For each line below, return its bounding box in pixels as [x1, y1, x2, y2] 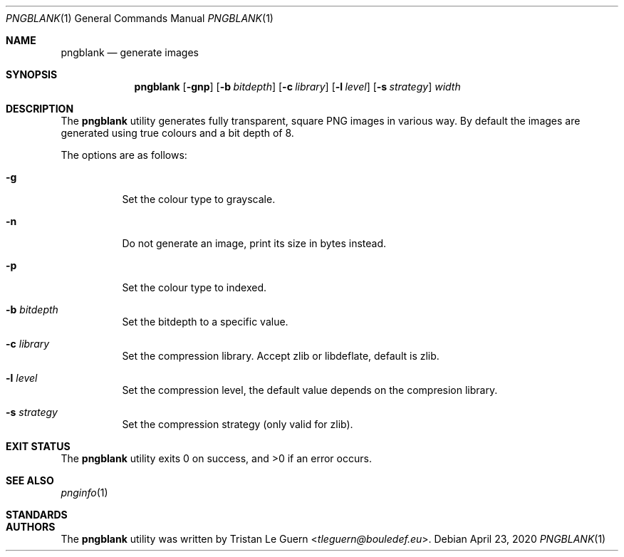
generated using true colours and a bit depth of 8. [61, 127, 294, 139]
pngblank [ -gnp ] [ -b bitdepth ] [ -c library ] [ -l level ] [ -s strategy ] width [134, 80, 461, 93]
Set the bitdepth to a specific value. [122, 316, 288, 328]
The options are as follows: [61, 149, 187, 161]
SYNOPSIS [6, 68, 58, 80]
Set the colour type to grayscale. [122, 193, 276, 205]
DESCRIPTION [6, 103, 74, 115]
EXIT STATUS [6, 440, 71, 452]
